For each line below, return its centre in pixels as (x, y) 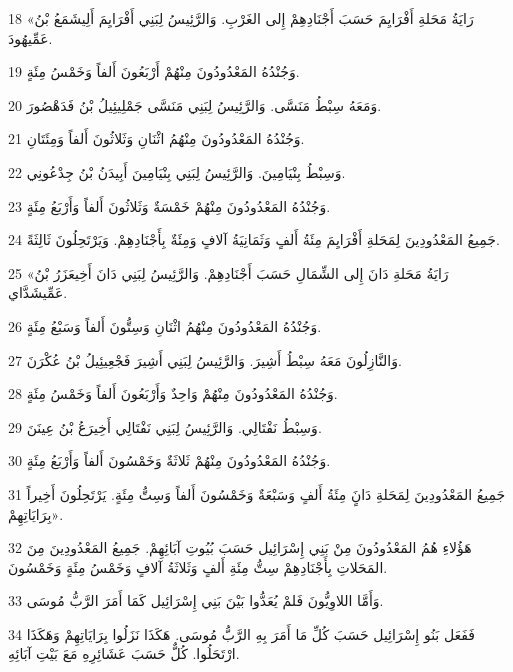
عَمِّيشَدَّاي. (38, 292)
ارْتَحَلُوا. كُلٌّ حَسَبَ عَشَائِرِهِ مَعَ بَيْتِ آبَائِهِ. (124, 653)
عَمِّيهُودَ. (30, 37)
